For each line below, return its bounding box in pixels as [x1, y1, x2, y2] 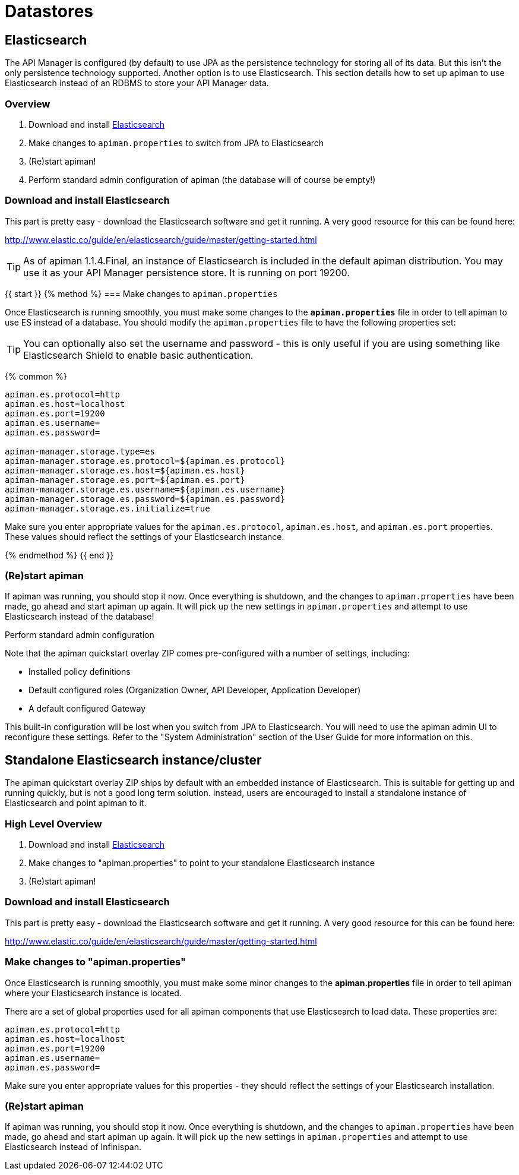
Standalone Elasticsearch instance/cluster [5, 752, 262, 767]
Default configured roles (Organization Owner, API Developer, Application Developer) [29, 685, 361, 696]
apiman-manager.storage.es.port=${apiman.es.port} [5, 475, 245, 485]
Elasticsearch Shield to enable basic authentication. [23, 349, 254, 361]
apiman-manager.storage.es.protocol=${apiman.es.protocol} [5, 456, 286, 466]
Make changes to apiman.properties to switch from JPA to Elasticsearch [29, 137, 324, 148]
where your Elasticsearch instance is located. [5, 987, 182, 998]
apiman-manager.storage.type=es [5, 446, 155, 456]
